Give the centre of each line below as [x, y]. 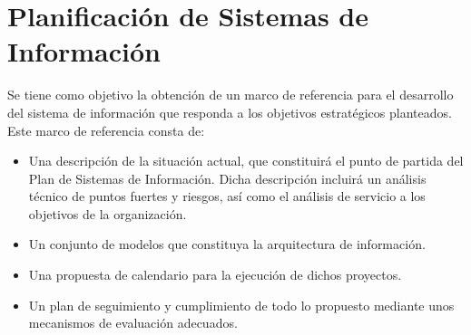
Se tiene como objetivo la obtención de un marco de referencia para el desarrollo [231, 95]
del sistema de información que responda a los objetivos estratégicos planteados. [230, 112]
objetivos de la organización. [108, 213]
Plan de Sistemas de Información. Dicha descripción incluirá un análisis [227, 178]
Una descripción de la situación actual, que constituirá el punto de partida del [246, 161]
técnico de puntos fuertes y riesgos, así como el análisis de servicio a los [227, 196]
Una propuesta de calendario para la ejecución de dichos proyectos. [215, 275]
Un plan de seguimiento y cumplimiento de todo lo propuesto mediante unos [241, 305]
